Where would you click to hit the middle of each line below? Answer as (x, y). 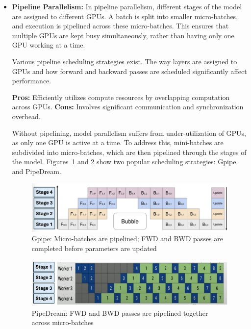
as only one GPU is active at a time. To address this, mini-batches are (118, 142)
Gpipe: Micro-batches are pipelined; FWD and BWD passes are (127, 239)
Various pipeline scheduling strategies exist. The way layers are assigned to (125, 61)
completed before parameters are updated (94, 248)
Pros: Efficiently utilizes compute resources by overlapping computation (121, 97)
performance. (32, 81)
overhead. (26, 116)
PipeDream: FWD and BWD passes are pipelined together (120, 313)
